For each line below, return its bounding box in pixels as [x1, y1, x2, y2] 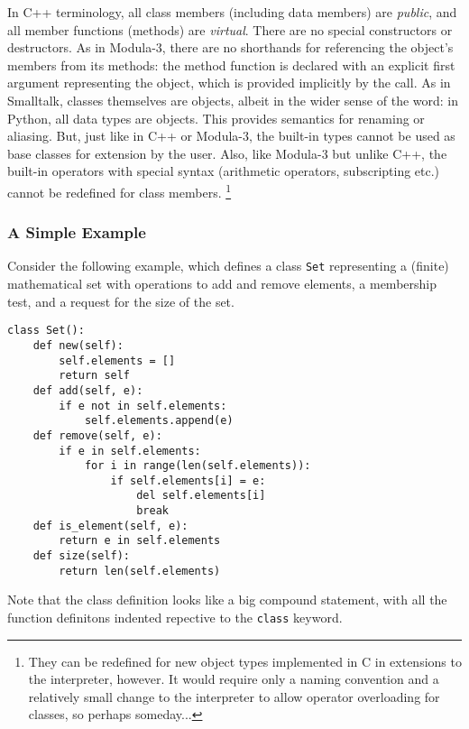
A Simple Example [7, 221, 146, 244]
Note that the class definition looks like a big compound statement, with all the [7, 590, 447, 609]
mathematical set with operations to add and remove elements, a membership [7, 274, 437, 293]
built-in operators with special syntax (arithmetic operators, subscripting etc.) [7, 161, 440, 180]
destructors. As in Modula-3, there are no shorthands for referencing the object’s [7, 38, 454, 57]
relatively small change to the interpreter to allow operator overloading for [28, 687, 440, 706]
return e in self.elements [59, 534, 221, 548]
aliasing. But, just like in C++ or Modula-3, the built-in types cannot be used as [7, 126, 455, 145]
